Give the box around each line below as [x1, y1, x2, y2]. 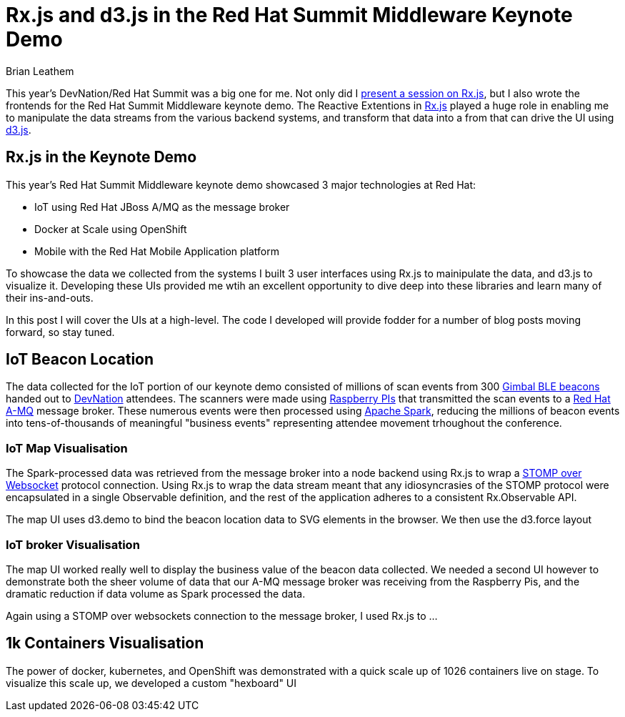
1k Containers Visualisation [6, 634, 204, 653]
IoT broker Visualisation [6, 537, 140, 552]
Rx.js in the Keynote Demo [6, 148, 197, 167]
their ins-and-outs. [6, 291, 94, 304]
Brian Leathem [6, 64, 74, 77]
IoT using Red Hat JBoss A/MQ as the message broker [34, 200, 290, 213]
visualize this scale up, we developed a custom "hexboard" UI [6, 676, 297, 689]
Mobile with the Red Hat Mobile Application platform [34, 244, 279, 257]
